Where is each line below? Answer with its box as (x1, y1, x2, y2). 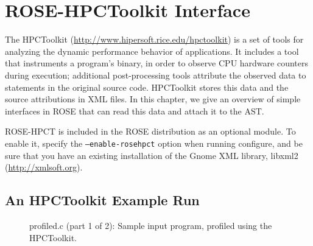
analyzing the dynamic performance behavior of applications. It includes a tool (5, 44, 299, 57)
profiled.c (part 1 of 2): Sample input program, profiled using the (29, 219, 272, 231)
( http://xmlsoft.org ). (5, 161, 83, 174)
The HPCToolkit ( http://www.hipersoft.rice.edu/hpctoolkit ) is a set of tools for (5, 33, 304, 46)
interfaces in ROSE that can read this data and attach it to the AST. (5, 104, 264, 117)
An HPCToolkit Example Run (5, 191, 200, 209)
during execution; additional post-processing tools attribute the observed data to (5, 68, 306, 81)
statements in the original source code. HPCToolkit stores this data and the (5, 80, 289, 93)
